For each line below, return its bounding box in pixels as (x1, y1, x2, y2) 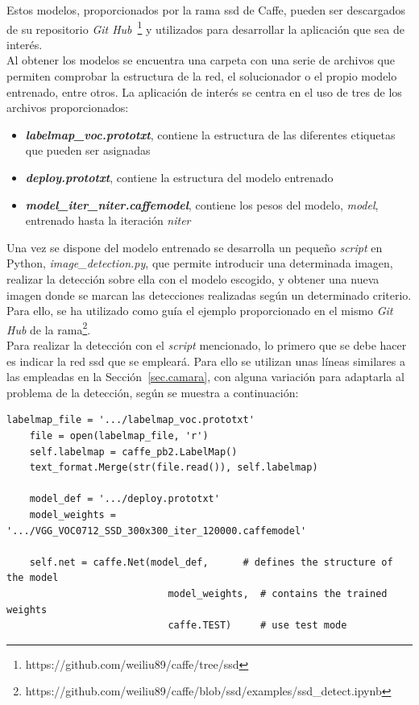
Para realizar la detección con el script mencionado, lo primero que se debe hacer (6, 337, 407, 353)
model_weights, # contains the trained (168, 587, 388, 599)
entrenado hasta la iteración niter (25, 212, 191, 229)
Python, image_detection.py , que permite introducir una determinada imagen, (6, 255, 393, 272)
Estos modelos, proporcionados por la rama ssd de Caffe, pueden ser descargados (6, 2, 405, 18)
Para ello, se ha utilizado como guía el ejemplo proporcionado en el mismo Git (6, 302, 393, 319)
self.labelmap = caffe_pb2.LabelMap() (29, 446, 238, 458)
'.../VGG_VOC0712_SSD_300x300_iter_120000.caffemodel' (6, 525, 307, 537)
